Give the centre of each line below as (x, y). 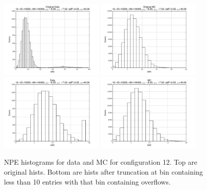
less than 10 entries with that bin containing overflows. (87, 181)
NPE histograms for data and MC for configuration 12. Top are (101, 162)
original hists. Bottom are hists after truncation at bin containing (103, 171)
